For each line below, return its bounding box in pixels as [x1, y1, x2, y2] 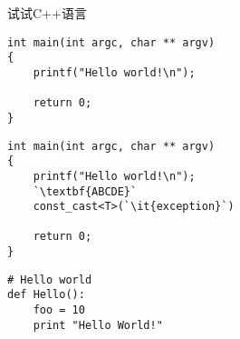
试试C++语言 [7, 4, 87, 22]
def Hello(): [7, 288, 85, 302]
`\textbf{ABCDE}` [33, 184, 138, 198]
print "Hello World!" [33, 318, 163, 332]
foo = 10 [33, 304, 85, 317]
